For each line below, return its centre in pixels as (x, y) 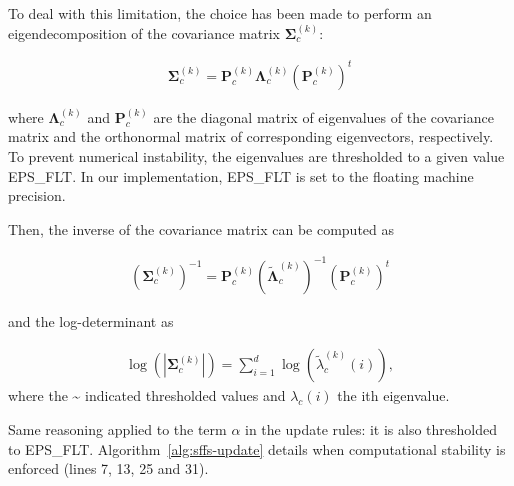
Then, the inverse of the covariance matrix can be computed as (201, 228)
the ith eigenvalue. (393, 395)
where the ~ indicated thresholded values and (147, 395)
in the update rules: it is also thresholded (371, 429)
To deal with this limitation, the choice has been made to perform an (220, 13)
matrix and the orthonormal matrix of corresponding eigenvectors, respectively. (251, 136)
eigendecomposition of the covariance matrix (144, 32)
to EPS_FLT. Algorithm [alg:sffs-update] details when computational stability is (257, 448)
